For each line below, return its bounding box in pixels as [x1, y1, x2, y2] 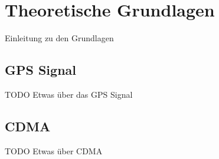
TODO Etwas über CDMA [5, 144, 103, 157]
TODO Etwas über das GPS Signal [5, 88, 133, 100]
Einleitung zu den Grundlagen [5, 32, 114, 44]
